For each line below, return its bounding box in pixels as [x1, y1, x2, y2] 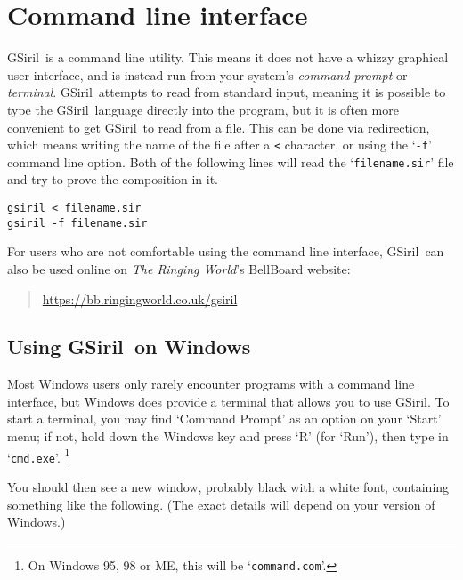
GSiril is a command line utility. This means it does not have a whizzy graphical [7, 48, 449, 67]
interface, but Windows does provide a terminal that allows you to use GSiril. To [7, 391, 450, 410]
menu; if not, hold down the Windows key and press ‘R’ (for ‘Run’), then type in [7, 427, 449, 446]
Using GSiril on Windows [7, 333, 251, 360]
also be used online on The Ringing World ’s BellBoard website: [7, 259, 351, 278]
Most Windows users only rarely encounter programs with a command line [7, 375, 415, 393]
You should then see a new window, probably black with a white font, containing [7, 477, 450, 495]
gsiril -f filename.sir [7, 216, 148, 230]
